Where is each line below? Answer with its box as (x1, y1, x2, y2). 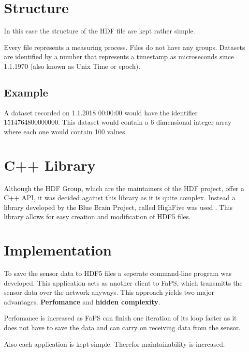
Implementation (4, 240, 112, 260)
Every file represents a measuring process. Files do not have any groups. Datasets (4, 42, 245, 52)
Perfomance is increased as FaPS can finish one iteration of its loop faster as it (4, 313, 237, 323)
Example (4, 84, 48, 99)
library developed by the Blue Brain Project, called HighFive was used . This (4, 202, 233, 212)
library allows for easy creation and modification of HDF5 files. (4, 211, 191, 222)
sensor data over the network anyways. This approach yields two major (4, 287, 214, 297)
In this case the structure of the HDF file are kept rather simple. (4, 26, 195, 36)
